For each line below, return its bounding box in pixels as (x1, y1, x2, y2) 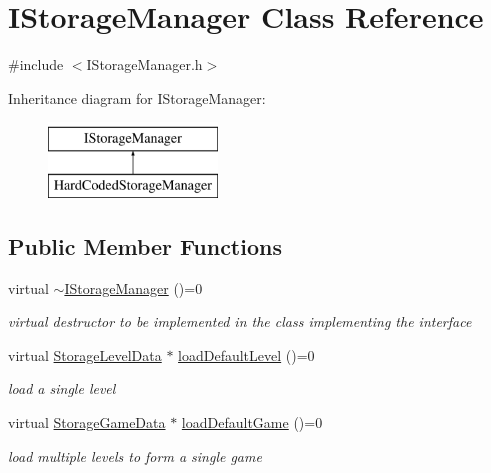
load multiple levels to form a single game (8, 445, 262, 466)
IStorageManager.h (86, 54, 203, 75)
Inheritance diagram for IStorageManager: (8, 87, 266, 108)
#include (8, 54, 64, 75)
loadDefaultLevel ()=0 (178, 344, 315, 365)
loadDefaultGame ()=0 (181, 412, 323, 433)
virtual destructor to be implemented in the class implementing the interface (8, 311, 472, 332)
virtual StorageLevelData (8, 344, 162, 365)
